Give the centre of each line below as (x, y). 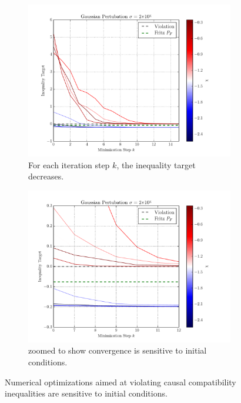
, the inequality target (156, 164)
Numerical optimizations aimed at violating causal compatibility (120, 382)
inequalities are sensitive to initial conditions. (86, 393)
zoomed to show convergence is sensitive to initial (118, 350)
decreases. (46, 176)
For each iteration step (69, 164)
